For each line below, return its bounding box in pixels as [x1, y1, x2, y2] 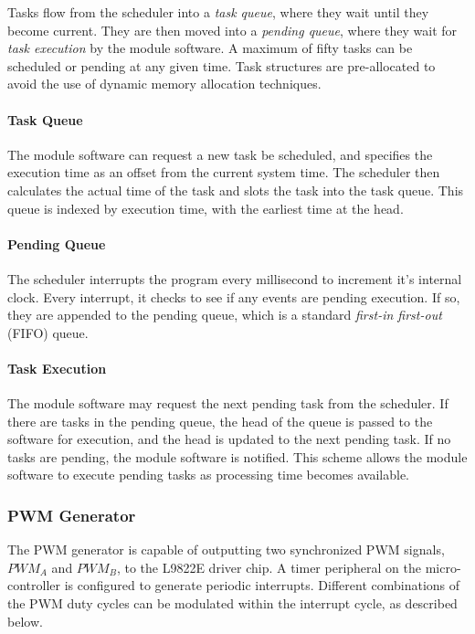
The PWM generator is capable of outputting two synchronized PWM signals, [7, 540, 445, 559]
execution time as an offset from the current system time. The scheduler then [7, 163, 440, 182]
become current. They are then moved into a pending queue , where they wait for [7, 20, 458, 39]
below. [7, 611, 43, 630]
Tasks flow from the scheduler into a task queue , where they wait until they [7, 3, 429, 21]
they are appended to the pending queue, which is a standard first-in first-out [7, 305, 442, 324]
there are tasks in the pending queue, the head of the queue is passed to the [7, 411, 433, 430]
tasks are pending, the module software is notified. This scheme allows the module [7, 447, 468, 466]
